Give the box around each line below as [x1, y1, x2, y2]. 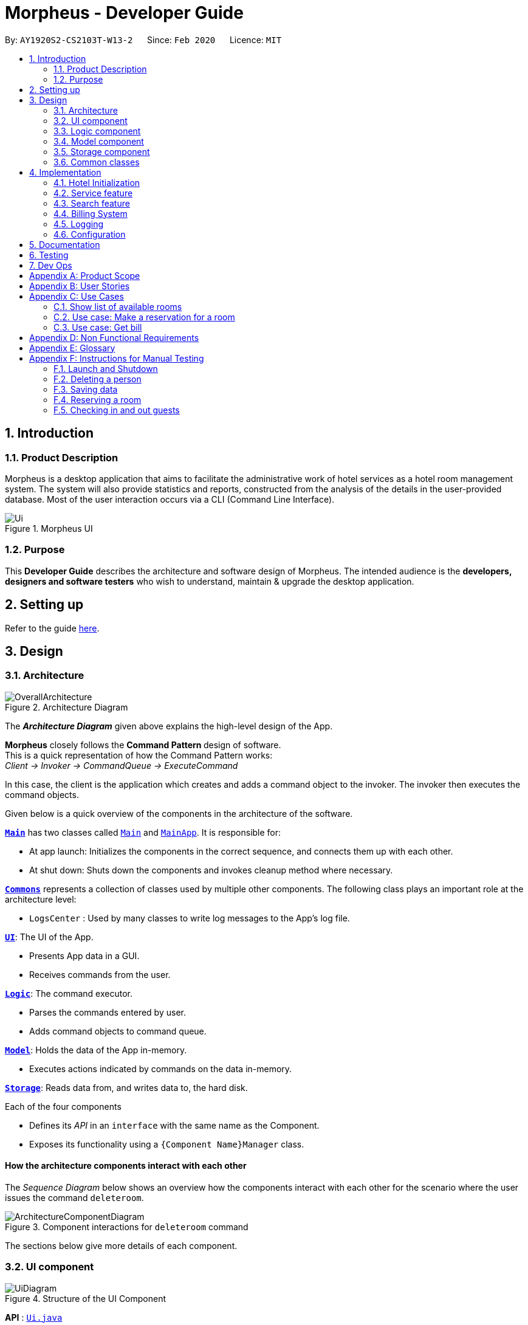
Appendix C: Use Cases [29, 291, 124, 301]
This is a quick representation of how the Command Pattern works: [5, 749, 273, 760]
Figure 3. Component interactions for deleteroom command [5, 1222, 249, 1232]
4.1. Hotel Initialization [53, 177, 140, 188]
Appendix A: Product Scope [29, 270, 140, 281]
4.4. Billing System [53, 208, 128, 219]
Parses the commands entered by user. [29, 1007, 186, 1017]
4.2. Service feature [53, 187, 133, 198]
